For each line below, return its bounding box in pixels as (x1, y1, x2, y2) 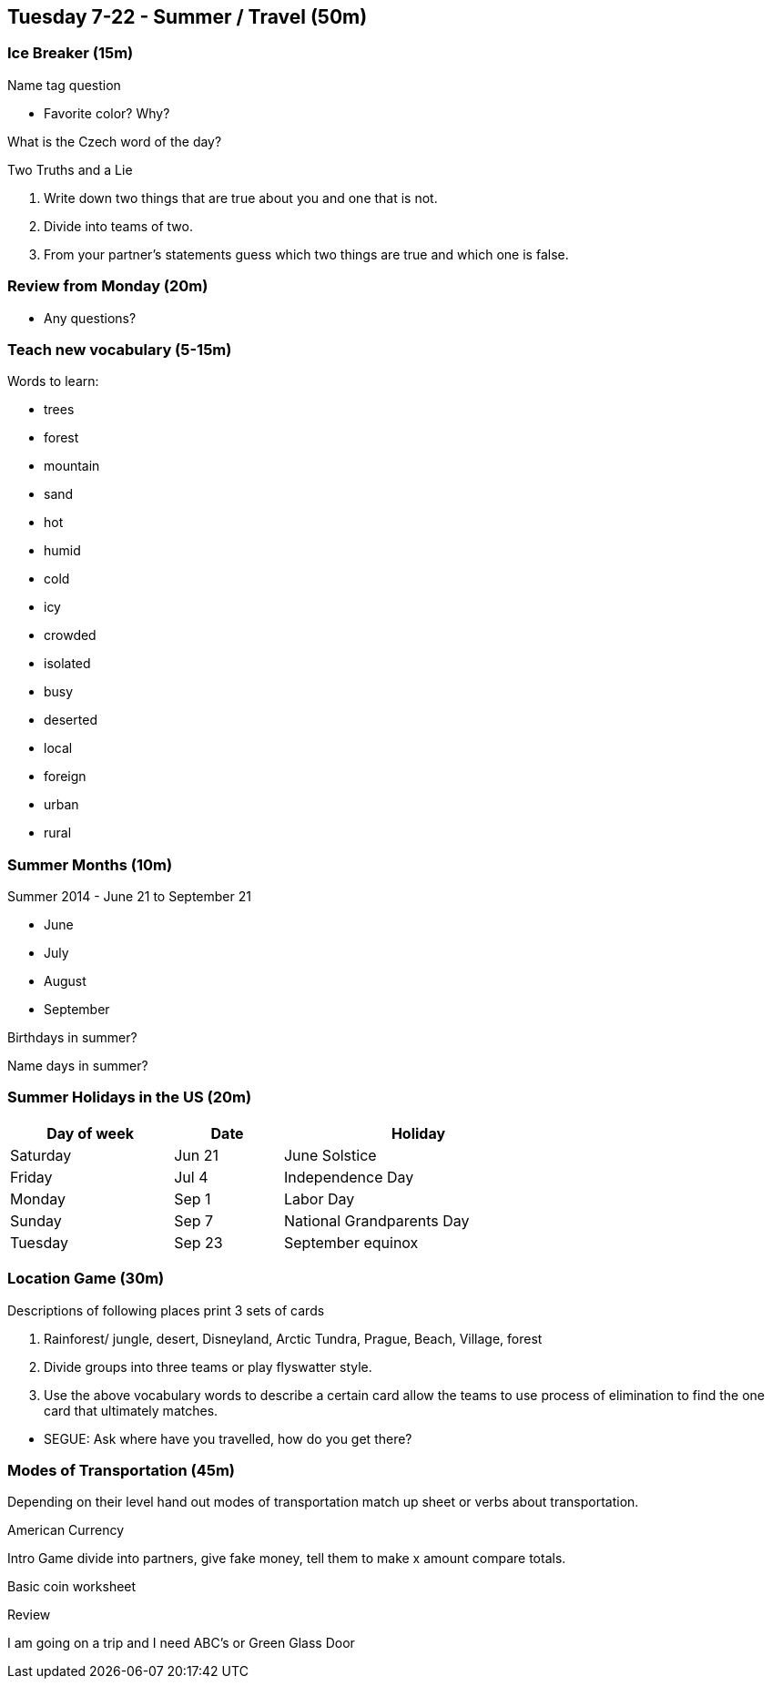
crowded (44, 627, 96, 644)
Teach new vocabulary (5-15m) (7, 340, 232, 359)
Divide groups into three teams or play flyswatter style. (44, 1358, 372, 1375)
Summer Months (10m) (7, 855, 173, 874)
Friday (10, 1167, 53, 1186)
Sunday (10, 1211, 62, 1230)
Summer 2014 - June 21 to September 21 (7, 889, 251, 905)
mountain (44, 458, 100, 474)
